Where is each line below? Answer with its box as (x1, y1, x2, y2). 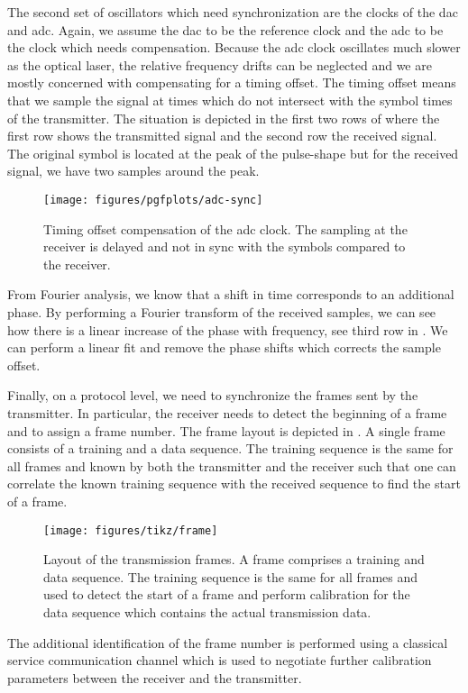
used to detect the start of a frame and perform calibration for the (43, 585, 410, 604)
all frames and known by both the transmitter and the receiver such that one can (7, 456, 456, 475)
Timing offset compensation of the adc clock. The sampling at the (43, 219, 408, 238)
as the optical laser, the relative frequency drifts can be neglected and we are (7, 55, 432, 74)
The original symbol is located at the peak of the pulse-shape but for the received (7, 143, 459, 162)
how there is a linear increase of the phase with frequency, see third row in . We (7, 320, 448, 339)
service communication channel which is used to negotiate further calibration (7, 651, 432, 670)
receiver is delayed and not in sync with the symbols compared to (43, 237, 406, 256)
